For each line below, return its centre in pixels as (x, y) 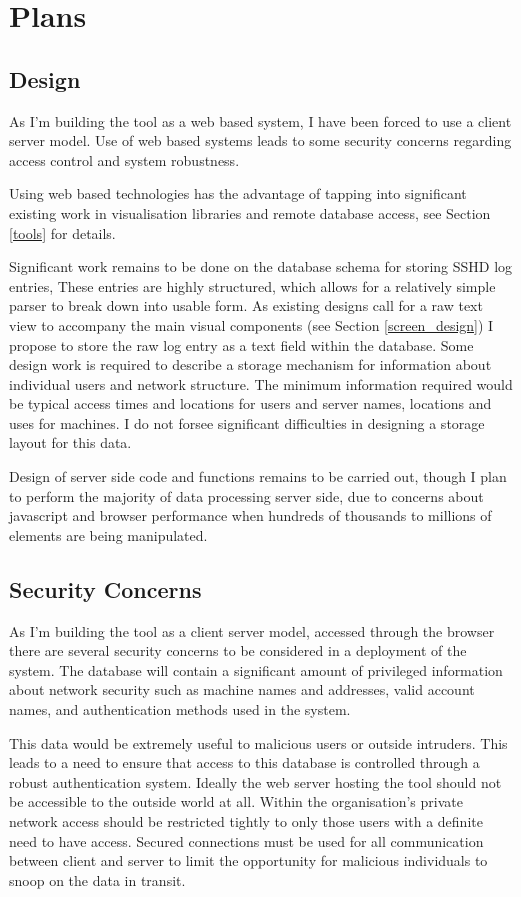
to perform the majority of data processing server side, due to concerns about (246, 495)
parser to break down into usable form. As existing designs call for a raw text (246, 305)
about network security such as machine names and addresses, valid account (242, 689)
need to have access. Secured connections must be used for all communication (246, 840)
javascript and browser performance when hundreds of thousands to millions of (250, 515)
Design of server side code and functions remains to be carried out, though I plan (258, 476)
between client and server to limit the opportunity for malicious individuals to (248, 860)
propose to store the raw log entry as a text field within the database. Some (241, 344)
